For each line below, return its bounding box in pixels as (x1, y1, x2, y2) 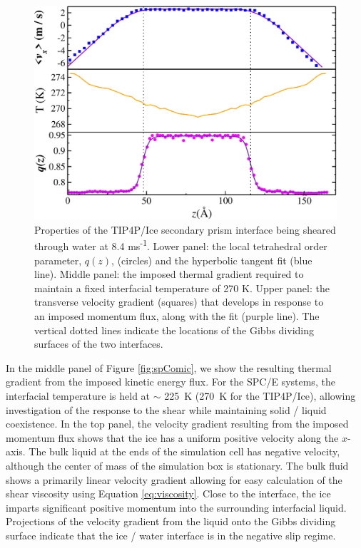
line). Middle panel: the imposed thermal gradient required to (34, 267, 304, 281)
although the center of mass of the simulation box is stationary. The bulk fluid (6, 457, 349, 472)
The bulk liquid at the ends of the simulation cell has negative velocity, (29, 444, 340, 459)
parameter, (34, 252, 82, 267)
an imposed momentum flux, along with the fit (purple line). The (34, 309, 320, 323)
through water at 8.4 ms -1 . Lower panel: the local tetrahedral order (34, 237, 327, 254)
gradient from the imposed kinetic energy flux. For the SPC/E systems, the (6, 374, 335, 389)
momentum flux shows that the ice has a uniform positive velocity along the (6, 430, 339, 445)
